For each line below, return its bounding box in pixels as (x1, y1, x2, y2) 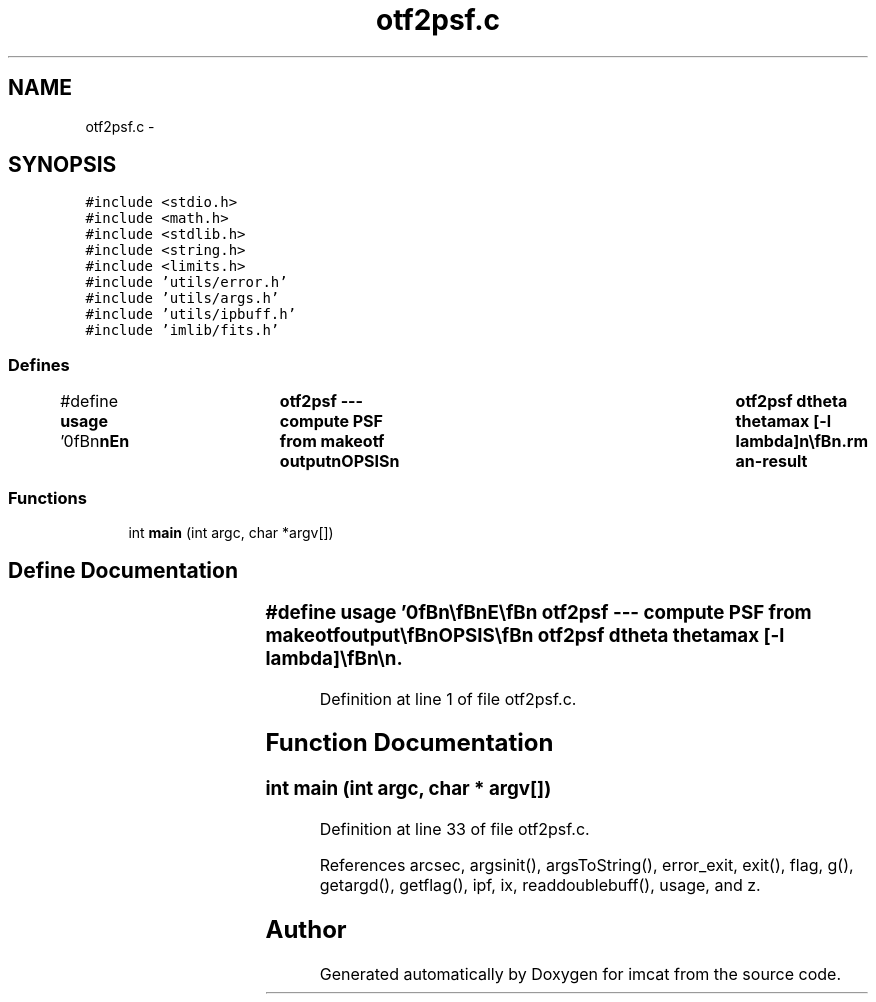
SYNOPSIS (8, 152, 117, 178)
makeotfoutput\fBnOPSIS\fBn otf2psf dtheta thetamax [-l (265, 623, 785, 647)
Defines (8, 354, 70, 375)
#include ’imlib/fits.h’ (85, 322, 280, 339)
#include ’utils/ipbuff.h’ (85, 306, 297, 323)
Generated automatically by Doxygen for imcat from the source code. (319, 963, 842, 984)
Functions (8, 487, 87, 508)
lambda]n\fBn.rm (735, 431, 868, 452)
